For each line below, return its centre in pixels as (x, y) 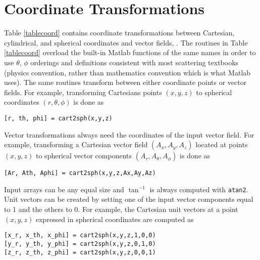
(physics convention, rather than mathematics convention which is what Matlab (127, 72)
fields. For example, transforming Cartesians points (83, 92)
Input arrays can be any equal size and (64, 189)
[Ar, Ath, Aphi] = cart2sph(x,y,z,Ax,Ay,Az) (80, 173)
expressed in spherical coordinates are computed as (115, 219)
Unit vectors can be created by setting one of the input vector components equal (129, 199)
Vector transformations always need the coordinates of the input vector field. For (129, 134)
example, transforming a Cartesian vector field (76, 144)
